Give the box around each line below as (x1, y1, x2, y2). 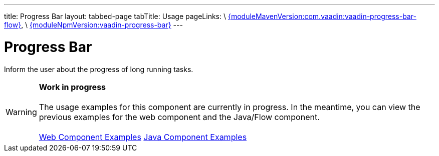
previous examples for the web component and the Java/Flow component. (39, 111, 320, 122)
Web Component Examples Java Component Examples (39, 131, 247, 142)
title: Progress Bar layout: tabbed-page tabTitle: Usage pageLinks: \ (4, 12, 226, 20)
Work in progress (39, 81, 106, 92)
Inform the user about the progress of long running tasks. (4, 64, 193, 73)
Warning (6, 106, 37, 117)
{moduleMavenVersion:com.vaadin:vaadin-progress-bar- (228, 12, 416, 20)
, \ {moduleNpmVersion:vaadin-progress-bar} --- (21, 20, 183, 29)
